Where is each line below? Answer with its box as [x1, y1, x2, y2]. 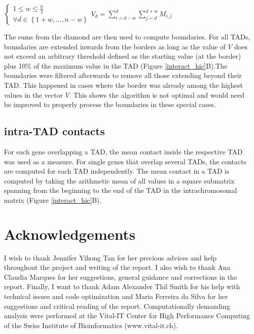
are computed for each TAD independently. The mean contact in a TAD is [4, 166, 229, 176]
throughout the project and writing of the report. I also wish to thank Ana [4, 262, 230, 272]
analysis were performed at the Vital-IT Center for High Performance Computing [4, 310, 250, 321]
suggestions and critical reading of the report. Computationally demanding [4, 300, 230, 311]
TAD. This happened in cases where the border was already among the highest [4, 79, 243, 90]
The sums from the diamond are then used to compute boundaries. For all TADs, [4, 32, 251, 41]
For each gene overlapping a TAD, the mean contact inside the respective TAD [4, 146, 243, 156]
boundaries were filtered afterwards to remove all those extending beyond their [4, 70, 242, 80]
